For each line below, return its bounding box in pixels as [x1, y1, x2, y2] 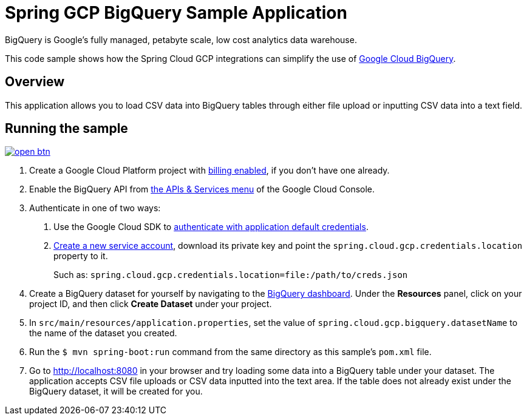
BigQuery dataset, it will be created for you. [29, 386, 203, 397]
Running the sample [5, 121, 128, 137]
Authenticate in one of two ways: [29, 203, 161, 214]
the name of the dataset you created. [29, 328, 177, 339]
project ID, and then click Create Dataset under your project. [29, 299, 272, 310]
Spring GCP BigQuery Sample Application [5, 2, 347, 23]
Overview [5, 74, 65, 90]
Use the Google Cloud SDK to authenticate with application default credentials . [53, 222, 369, 232]
